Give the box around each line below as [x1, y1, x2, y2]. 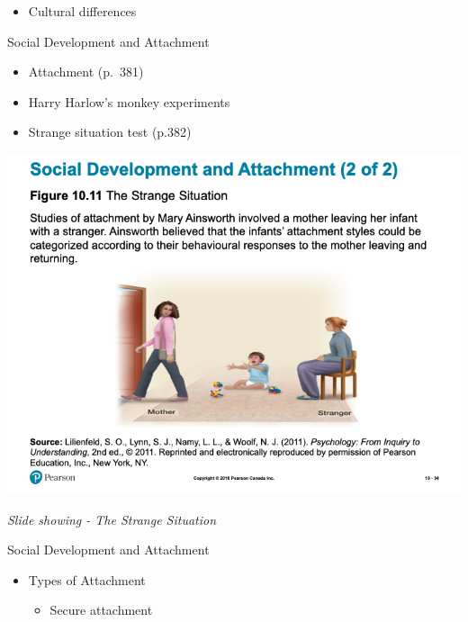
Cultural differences [28, 2, 137, 20]
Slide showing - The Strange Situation [7, 509, 217, 528]
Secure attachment [49, 600, 153, 619]
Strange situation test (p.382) [28, 122, 192, 141]
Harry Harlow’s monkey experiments [28, 92, 230, 111]
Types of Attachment [28, 570, 146, 589]
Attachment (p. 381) [28, 62, 144, 81]
